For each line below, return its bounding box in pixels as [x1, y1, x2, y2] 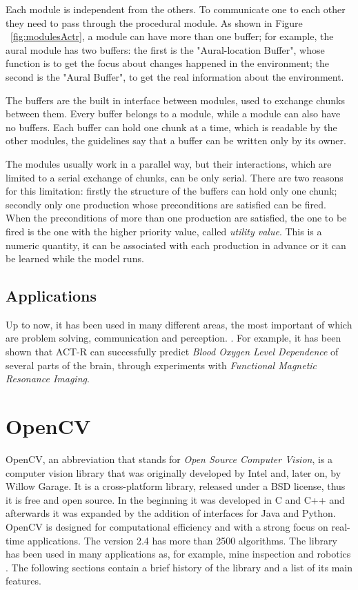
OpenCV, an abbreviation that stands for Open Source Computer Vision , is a [6, 451, 333, 466]
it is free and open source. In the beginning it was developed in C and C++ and [6, 492, 345, 507]
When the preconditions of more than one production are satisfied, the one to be [6, 210, 347, 225]
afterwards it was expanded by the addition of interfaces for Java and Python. [6, 506, 336, 520]
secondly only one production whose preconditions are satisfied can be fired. [6, 197, 326, 211]
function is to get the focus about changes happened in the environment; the [6, 56, 329, 70]
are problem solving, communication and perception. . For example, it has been [6, 331, 341, 345]
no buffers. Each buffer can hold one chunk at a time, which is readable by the [6, 119, 337, 134]
